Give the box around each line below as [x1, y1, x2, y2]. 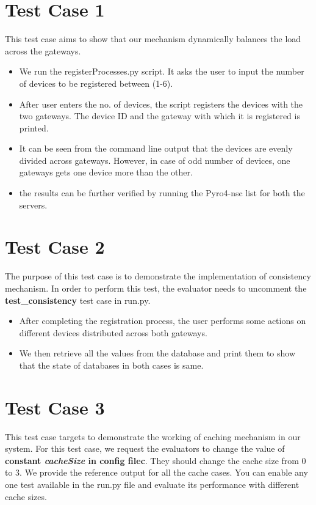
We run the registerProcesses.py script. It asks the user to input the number [19, 65, 304, 78]
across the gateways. [5, 44, 81, 57]
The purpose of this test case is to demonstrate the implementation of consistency [5, 270, 311, 282]
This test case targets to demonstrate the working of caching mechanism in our [5, 430, 301, 443]
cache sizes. [5, 490, 47, 503]
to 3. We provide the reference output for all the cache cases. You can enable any [5, 466, 308, 479]
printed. [19, 121, 49, 134]
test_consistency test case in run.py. [5, 293, 151, 306]
